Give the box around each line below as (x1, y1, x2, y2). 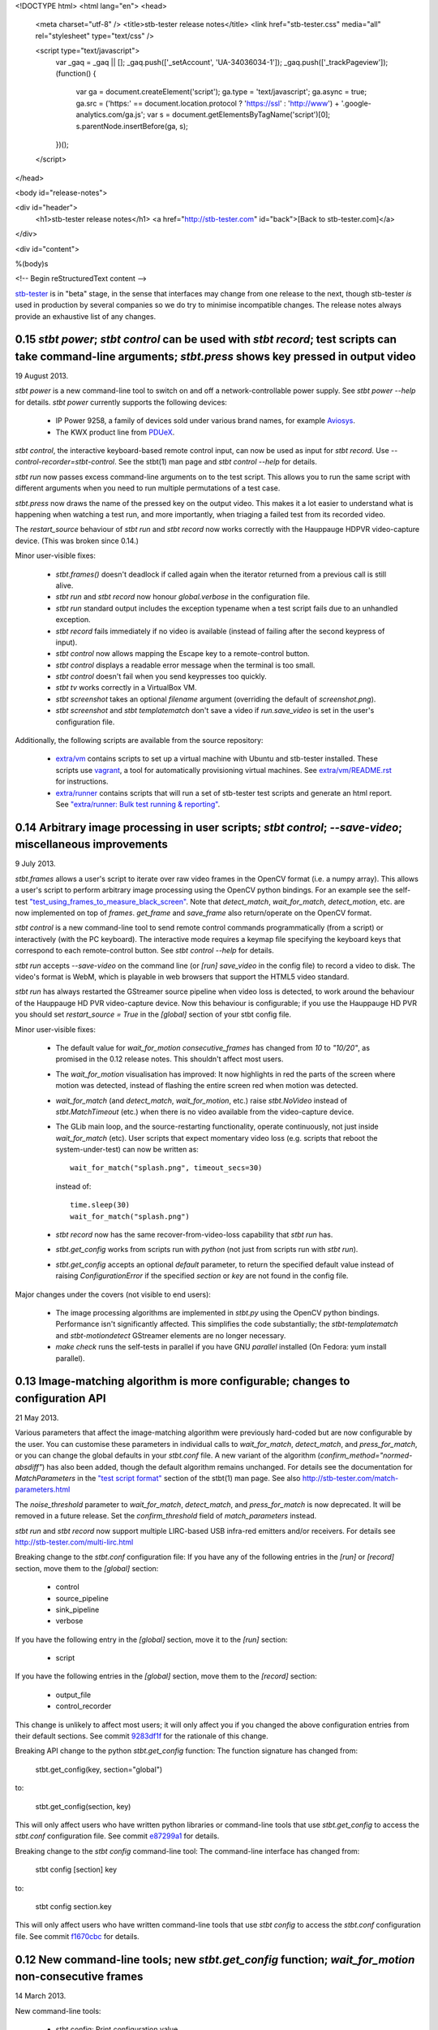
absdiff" (15, 1462, 42, 1471)
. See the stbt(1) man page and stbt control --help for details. (114, 457, 318, 467)
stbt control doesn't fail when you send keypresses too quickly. (55, 672, 267, 681)
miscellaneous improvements (15, 837, 168, 852)
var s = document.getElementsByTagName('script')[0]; (147, 110, 331, 119)
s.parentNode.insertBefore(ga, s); (75, 121, 188, 131)
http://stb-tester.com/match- (302, 1474, 399, 1483)
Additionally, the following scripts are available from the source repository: (15, 736, 264, 745)
